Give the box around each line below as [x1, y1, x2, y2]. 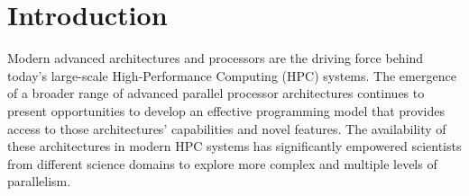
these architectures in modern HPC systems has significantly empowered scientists [7, 137, 462, 156]
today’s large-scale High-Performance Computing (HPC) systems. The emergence [7, 66, 456, 85]
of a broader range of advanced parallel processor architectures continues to [7, 84, 425, 102]
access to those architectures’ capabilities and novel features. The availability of [7, 119, 446, 138]
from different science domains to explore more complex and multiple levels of [7, 154, 437, 173]
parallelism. [7, 172, 71, 191]
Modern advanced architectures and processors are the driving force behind [7, 49, 424, 67]
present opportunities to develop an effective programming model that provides [7, 101, 445, 120]
